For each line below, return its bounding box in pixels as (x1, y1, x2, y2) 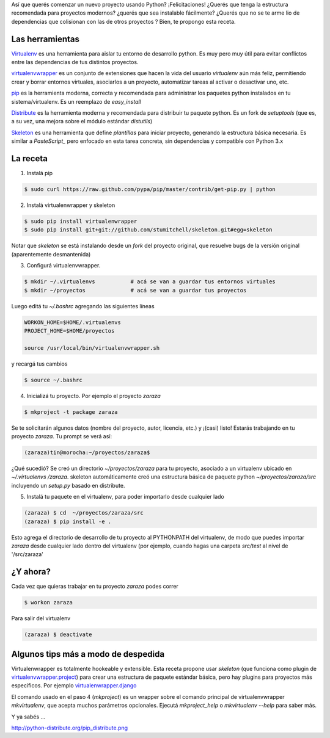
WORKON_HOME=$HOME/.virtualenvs (24, 319, 122, 326)
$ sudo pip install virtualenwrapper (24, 218, 137, 225)
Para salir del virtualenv (11, 615, 71, 622)
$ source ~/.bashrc (24, 376, 82, 383)
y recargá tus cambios (11, 360, 68, 367)
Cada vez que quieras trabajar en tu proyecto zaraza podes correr (11, 583, 178, 590)
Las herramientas (11, 34, 79, 44)
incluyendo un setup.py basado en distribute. (11, 482, 125, 489)
